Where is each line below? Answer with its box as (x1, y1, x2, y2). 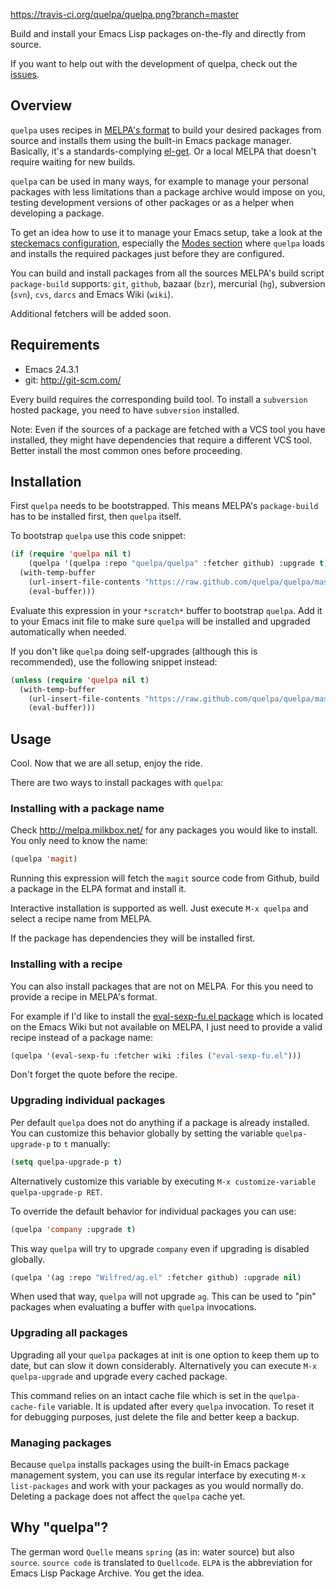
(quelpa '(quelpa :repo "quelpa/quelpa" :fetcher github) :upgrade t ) (28, 559, 329, 569)
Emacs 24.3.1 (24, 363, 80, 375)
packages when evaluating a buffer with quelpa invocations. (10, 1301, 257, 1313)
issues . (10, 69, 40, 80)
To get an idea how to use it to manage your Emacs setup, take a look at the (10, 226, 323, 238)
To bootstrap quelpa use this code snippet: (10, 530, 186, 542)
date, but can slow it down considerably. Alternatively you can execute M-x (10, 1359, 318, 1371)
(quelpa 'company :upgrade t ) (10, 1224, 137, 1234)
